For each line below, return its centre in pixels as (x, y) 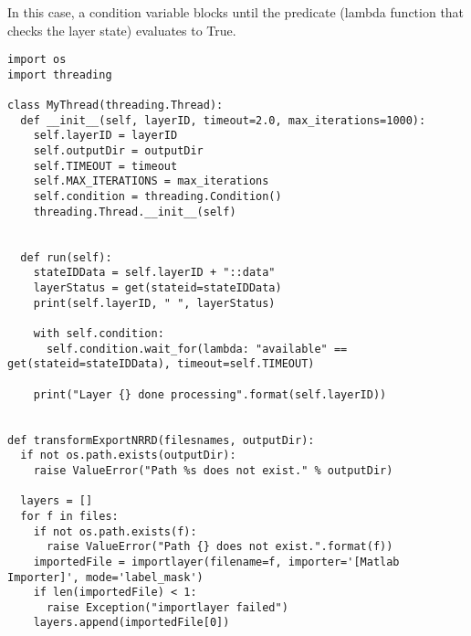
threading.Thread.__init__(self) (135, 212)
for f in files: (69, 516)
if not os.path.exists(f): (115, 531)
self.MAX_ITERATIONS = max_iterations (151, 181)
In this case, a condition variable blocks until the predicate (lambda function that (236, 12)
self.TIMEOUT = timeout (105, 166)
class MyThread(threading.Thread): (115, 106)
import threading (60, 74)
